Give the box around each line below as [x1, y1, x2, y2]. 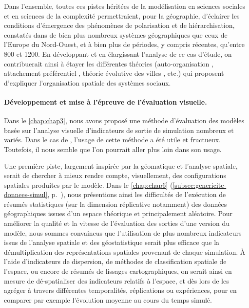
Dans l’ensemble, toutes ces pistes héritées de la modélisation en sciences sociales [4, 1, 245, 11]
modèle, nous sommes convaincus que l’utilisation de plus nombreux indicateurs [4, 227, 242, 238]
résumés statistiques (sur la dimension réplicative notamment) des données [4, 198, 227, 209]
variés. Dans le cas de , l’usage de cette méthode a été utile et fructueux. [4, 134, 221, 145]
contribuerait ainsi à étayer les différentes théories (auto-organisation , [4, 58, 213, 68]
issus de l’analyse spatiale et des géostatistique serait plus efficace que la [4, 237, 220, 247]
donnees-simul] [4, 189, 48, 199]
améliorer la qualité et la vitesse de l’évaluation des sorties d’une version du [4, 218, 230, 228]
